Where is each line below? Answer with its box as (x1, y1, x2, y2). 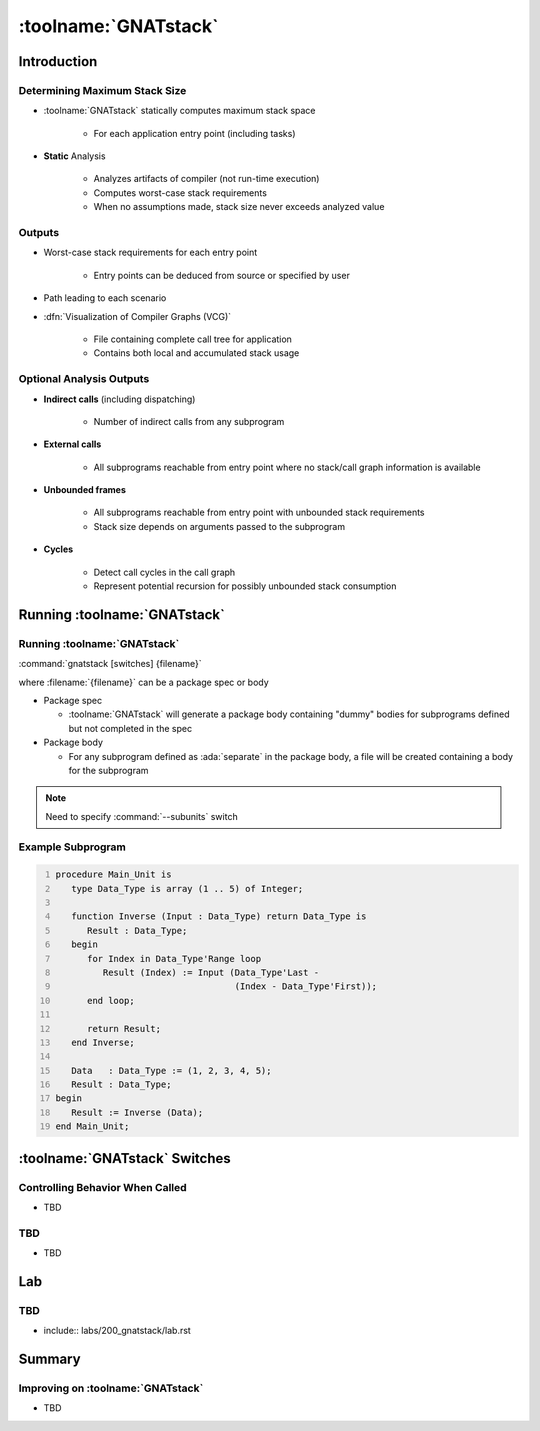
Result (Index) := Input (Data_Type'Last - (102, 966, 320, 978)
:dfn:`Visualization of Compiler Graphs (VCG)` (43, 310, 232, 322)
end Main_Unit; (55, 1121, 130, 1132)
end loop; (86, 995, 135, 1006)
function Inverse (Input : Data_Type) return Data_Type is (71, 911, 367, 922)
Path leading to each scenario (43, 292, 167, 304)
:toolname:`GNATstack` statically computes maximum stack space (43, 105, 316, 117)
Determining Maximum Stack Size (18, 83, 187, 97)
